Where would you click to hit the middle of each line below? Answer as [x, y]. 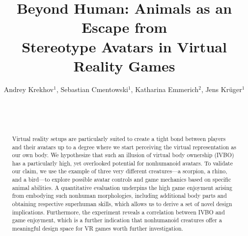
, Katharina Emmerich [165, 89]
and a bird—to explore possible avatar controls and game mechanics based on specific [122, 179]
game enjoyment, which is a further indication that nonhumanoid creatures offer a [117, 220]
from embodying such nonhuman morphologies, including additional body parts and [119, 196]
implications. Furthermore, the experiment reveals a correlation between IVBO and [118, 212]
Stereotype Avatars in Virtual [124, 46]
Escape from [124, 27]
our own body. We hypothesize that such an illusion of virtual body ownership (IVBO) [123, 155]
